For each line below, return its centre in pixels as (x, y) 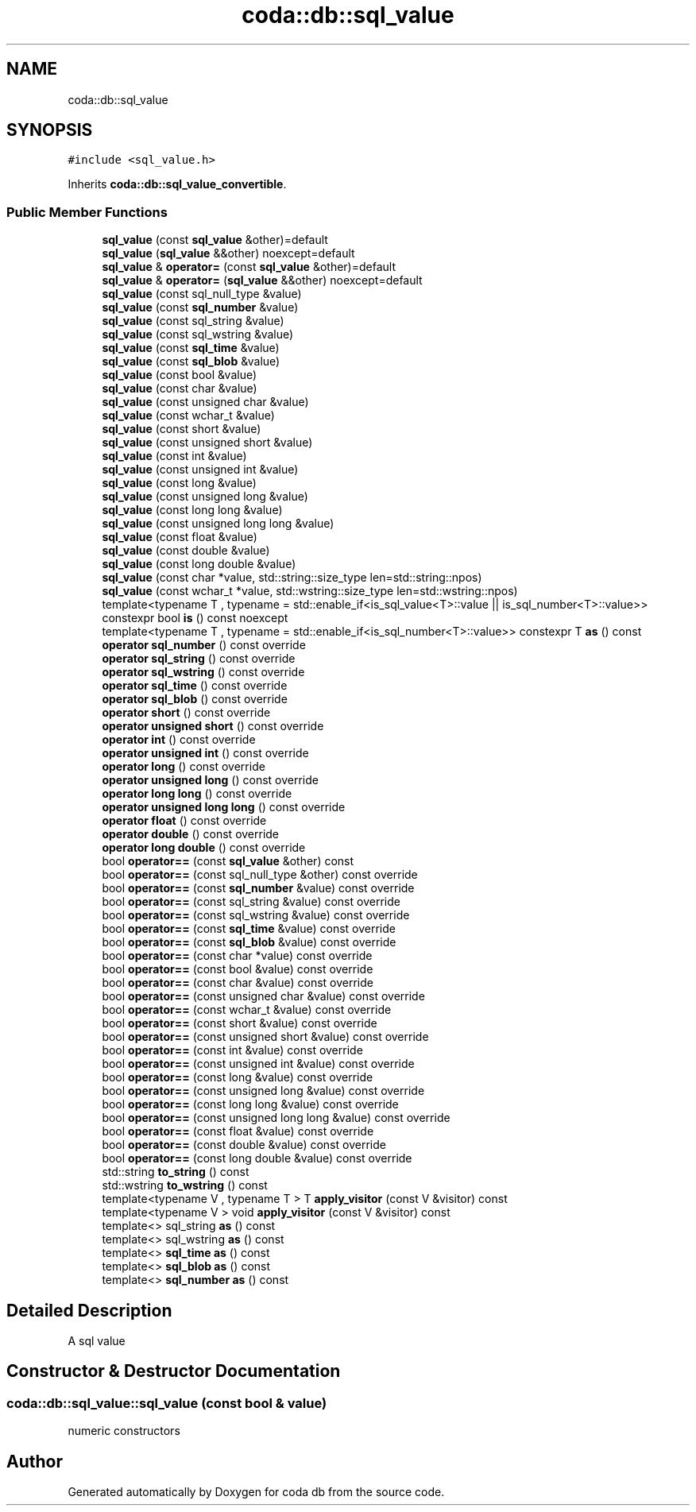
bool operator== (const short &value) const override (240, 1023)
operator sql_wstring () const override (203, 672)
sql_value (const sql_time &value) (191, 348)
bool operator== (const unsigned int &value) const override (258, 1064)
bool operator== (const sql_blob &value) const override (249, 942)
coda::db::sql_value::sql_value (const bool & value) (167, 1403)
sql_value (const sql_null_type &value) (202, 294)
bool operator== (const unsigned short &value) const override (265, 1037)
